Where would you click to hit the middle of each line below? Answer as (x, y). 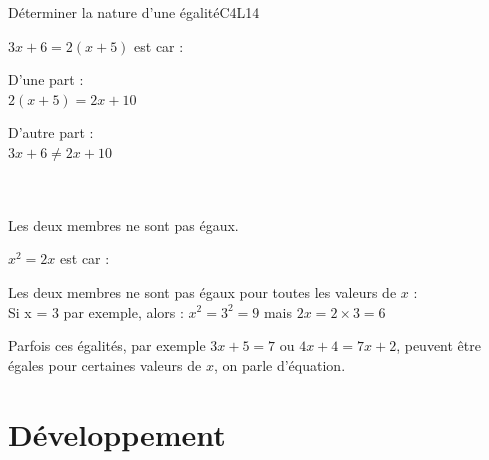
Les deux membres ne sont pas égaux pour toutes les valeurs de (202, 291)
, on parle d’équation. (279, 364)
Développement (117, 433)
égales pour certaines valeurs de (105, 364)
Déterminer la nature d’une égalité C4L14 (134, 12)
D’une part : (46, 79)
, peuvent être (438, 345)
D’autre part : (51, 132)
